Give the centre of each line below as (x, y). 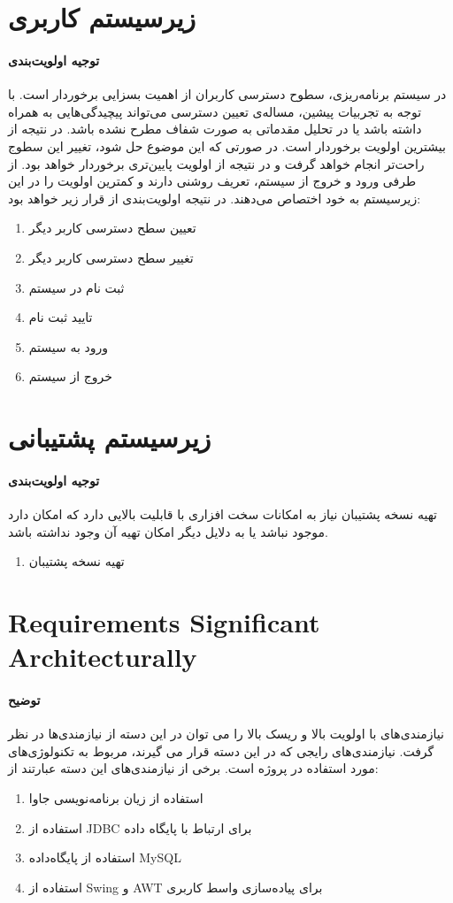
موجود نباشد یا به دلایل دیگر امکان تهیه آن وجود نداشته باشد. (169, 531)
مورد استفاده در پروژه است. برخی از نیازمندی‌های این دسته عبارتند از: (193, 768)
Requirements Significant (164, 622)
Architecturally (103, 657)
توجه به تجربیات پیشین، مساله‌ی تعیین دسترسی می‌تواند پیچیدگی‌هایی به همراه (215, 111)
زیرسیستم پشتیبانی (110, 437)
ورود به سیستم (69, 346)
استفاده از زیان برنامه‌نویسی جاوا (116, 797)
